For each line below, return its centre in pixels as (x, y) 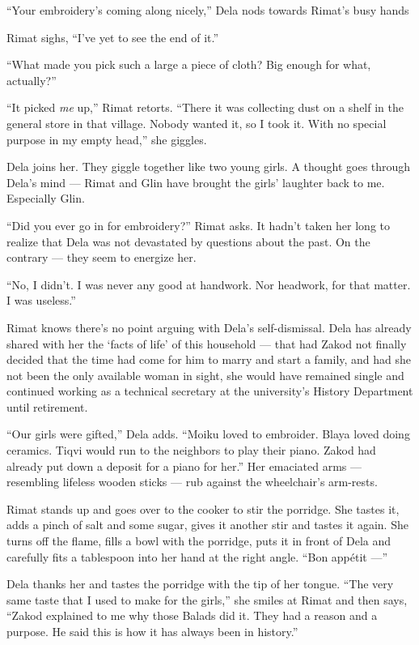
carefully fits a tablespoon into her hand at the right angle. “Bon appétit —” (197, 556)
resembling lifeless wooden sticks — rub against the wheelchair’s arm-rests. (192, 482)
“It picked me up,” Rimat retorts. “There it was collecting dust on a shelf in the (205, 107)
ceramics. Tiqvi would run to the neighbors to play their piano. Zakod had (191, 450)
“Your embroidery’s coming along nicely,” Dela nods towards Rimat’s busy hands (208, 10)
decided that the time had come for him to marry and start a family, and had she (209, 359)
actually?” (32, 80)
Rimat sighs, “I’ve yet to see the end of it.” (113, 37)
